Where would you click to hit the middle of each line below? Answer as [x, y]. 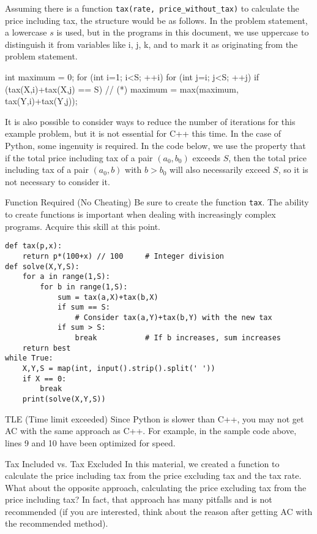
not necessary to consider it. [58, 181]
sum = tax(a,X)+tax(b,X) [108, 297]
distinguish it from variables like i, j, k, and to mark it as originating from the [151, 44]
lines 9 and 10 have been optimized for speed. [90, 442]
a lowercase [26, 32]
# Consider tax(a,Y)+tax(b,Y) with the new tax [173, 317]
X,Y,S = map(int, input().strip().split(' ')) [119, 369]
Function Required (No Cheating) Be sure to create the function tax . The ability [157, 202]
